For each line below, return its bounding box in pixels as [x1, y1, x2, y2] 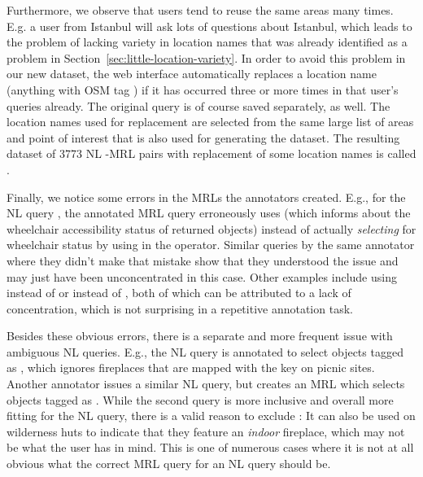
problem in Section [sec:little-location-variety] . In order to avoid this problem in [7, 49, 406, 66]
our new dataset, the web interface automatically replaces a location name [7, 65, 377, 82]
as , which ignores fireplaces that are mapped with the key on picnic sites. [7, 359, 375, 376]
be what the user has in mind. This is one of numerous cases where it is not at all [7, 439, 414, 456]
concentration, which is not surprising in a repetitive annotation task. [7, 300, 353, 317]
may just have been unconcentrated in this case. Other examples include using [7, 268, 397, 285]
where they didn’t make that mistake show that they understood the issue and [7, 252, 399, 269]
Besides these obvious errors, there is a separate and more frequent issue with [7, 327, 393, 344]
